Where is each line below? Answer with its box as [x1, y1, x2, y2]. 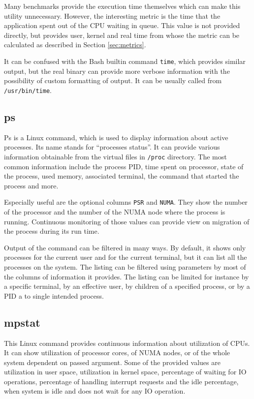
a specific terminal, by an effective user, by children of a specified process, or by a [4, 281, 250, 291]
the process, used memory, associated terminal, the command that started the [4, 171, 239, 181]
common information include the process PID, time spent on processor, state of [4, 161, 244, 171]
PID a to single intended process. [4, 290, 104, 301]
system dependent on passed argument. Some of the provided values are [4, 357, 221, 367]
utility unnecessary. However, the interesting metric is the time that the [4, 10, 221, 21]
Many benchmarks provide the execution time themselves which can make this [4, 1, 241, 11]
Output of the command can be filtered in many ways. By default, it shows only [4, 242, 246, 252]
